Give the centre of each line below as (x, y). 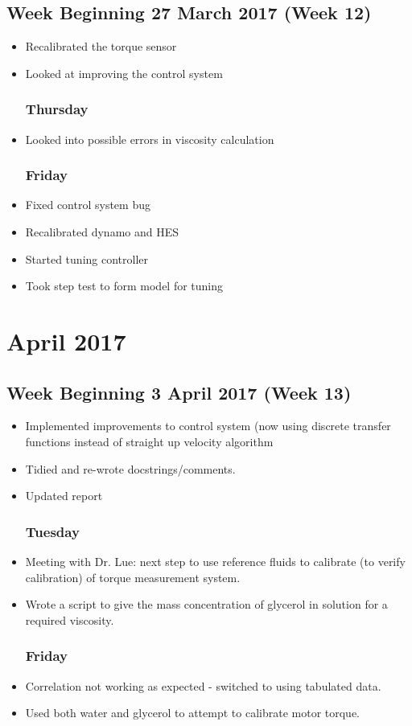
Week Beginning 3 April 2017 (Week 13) (179, 392)
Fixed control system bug (88, 205)
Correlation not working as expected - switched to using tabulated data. (203, 685)
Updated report (64, 496)
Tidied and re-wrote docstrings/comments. (130, 468)
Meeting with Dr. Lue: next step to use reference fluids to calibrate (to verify (215, 561)
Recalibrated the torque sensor (101, 46)
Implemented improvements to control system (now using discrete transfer (208, 426)
